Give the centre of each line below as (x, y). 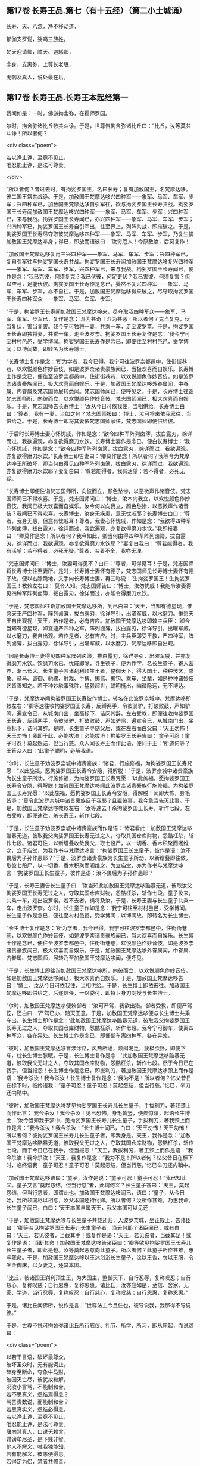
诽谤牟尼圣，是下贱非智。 (37, 1439)
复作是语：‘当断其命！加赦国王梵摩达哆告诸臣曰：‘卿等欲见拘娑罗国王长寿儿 (99, 1242)
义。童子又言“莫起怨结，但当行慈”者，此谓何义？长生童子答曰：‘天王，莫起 (98, 1185)
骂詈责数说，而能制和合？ (37, 1402)
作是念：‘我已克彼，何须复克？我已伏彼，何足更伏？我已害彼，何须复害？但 (98, 276)
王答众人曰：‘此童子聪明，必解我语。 (51, 750)
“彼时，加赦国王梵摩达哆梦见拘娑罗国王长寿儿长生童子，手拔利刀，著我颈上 (99, 1105)
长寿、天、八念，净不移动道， (43, 26)
